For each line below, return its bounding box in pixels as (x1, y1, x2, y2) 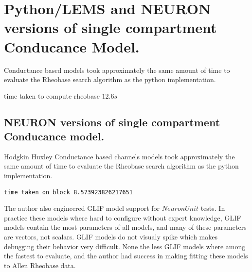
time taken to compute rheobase (4, 90, 100, 101)
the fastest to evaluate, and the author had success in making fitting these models (4, 251, 248, 261)
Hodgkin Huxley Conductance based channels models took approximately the (4, 151, 235, 161)
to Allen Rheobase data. (4, 260, 76, 270)
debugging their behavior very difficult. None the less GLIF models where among (4, 241, 246, 251)
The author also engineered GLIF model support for (4, 203, 160, 213)
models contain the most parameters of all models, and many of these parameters (4, 222, 247, 232)
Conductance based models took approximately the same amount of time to (4, 65, 230, 75)
